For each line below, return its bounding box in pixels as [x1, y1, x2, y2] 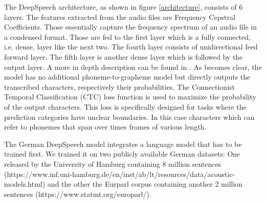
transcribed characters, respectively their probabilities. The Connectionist [4, 81, 235, 92]
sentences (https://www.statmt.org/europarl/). [4, 188, 151, 199]
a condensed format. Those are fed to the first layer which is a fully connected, [4, 31, 251, 42]
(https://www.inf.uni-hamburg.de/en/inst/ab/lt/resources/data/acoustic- [4, 168, 235, 179]
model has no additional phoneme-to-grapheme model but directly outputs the [4, 71, 251, 82]
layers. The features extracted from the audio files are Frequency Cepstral [4, 11, 235, 22]
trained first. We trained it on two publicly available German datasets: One [4, 148, 240, 159]
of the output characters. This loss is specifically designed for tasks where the [4, 101, 247, 112]
